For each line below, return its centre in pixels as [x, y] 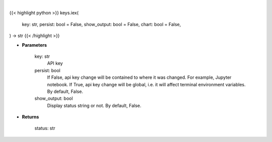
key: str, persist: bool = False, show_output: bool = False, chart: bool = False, [101, 24]
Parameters [35, 45]
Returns [30, 117]
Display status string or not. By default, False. [94, 105]
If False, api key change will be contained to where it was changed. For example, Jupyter [139, 77]
